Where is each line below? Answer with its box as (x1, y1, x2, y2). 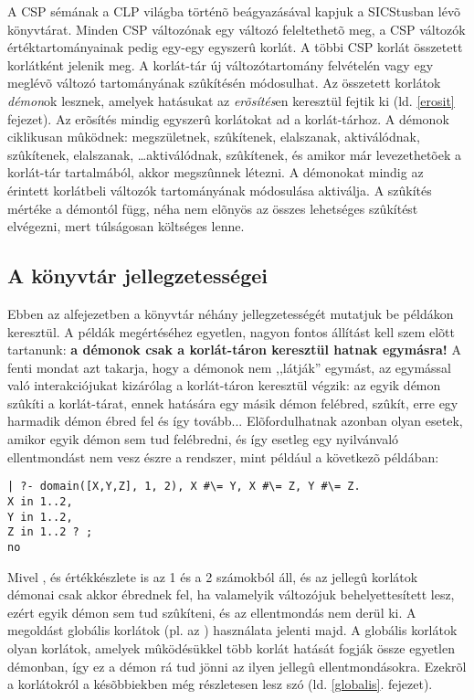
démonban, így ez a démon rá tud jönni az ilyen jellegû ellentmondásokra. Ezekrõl (7, 656, 467, 675)
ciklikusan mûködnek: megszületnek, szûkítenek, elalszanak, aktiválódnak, (7, 127, 420, 146)
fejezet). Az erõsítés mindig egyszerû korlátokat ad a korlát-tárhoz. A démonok (7, 109, 449, 128)
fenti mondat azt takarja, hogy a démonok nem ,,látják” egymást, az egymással (7, 357, 451, 377)
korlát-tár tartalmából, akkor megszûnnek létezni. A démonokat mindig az (7, 163, 424, 182)
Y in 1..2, (7, 510, 73, 524)
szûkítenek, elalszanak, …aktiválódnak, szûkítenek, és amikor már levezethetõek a (7, 144, 462, 164)
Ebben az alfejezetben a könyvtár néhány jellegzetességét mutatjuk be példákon (7, 303, 454, 323)
